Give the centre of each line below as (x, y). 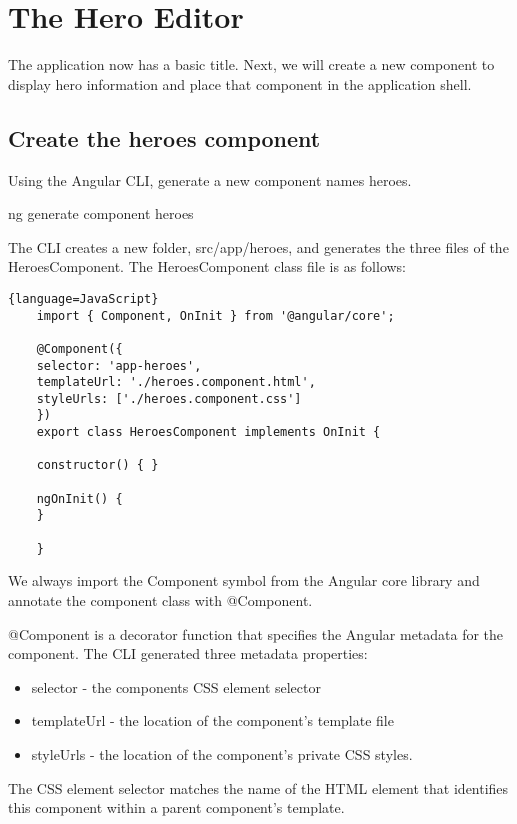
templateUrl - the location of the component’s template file (212, 720)
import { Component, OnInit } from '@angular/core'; (215, 315)
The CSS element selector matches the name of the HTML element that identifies (258, 787)
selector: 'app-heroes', (119, 365)
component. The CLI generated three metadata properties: (188, 653)
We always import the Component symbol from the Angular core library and (244, 580)
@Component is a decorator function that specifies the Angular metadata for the (256, 633)
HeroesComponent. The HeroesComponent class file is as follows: (207, 266)
